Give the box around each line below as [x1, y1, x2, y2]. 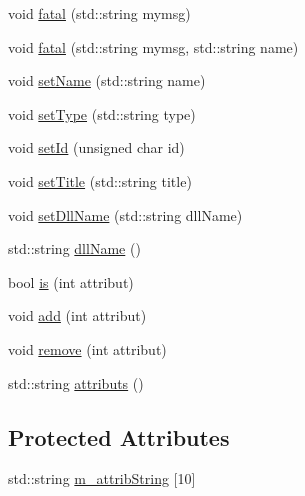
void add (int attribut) [8, 305, 147, 326]
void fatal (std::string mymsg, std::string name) [8, 36, 299, 57]
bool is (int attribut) [8, 271, 134, 292]
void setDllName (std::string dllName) [8, 204, 243, 225]
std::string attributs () [8, 372, 144, 393]
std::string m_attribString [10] [8, 468, 196, 489]
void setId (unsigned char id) [8, 137, 185, 158]
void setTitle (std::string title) [8, 170, 192, 191]
